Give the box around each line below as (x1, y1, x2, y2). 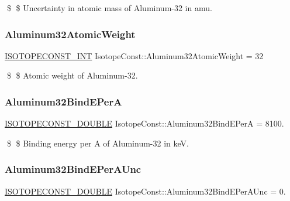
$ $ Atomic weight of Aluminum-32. (6, 69, 138, 81)
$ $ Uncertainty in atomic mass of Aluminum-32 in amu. (6, 2, 212, 13)
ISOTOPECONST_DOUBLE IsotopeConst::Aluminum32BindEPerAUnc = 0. (5, 185, 286, 197)
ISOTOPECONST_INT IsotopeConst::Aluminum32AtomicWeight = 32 (5, 49, 264, 62)
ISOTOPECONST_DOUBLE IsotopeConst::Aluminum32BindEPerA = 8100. (5, 117, 284, 130)
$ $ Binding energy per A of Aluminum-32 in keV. (6, 137, 189, 149)
